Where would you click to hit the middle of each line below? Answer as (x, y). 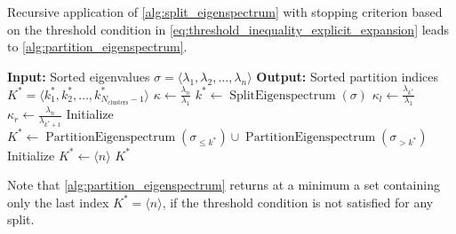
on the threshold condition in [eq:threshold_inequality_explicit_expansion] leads (228, 29)
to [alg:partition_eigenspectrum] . (97, 47)
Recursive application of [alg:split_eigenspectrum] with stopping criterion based (225, 12)
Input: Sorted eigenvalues (79, 76)
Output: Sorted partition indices (347, 76)
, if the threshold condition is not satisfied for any (298, 202)
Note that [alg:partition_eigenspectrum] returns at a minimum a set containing (224, 185)
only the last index (58, 202)
